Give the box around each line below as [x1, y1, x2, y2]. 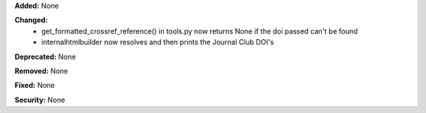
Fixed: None [14, 81, 55, 90]
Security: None [14, 95, 65, 104]
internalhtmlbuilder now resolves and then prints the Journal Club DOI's [41, 38, 275, 47]
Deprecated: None [14, 52, 77, 61]
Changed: [14, 16, 48, 25]
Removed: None [14, 66, 69, 75]
